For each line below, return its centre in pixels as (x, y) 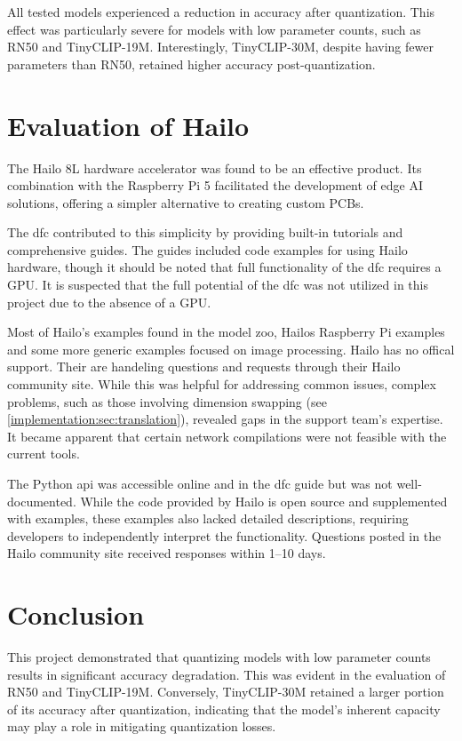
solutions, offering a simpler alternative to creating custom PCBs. (186, 202)
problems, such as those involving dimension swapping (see (167, 401)
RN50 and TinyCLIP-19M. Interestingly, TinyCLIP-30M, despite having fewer (220, 47)
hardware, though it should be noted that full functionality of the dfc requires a (224, 267)
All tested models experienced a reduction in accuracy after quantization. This (221, 12)
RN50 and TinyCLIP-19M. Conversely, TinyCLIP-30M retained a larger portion (226, 692)
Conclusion (76, 614)
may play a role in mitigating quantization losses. (142, 726)
